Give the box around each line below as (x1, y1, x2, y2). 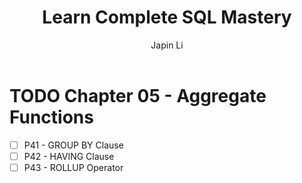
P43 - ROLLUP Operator (23, 161, 124, 173)
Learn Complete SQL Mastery (42, 6, 292, 29)
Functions (9, 106, 94, 128)
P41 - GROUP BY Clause (23, 139, 124, 151)
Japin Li (150, 39, 184, 51)
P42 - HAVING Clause (23, 150, 115, 162)
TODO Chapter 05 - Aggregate (9, 84, 267, 107)
